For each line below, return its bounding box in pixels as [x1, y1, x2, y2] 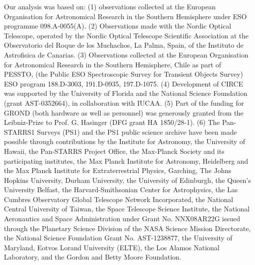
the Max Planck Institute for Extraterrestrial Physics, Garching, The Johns [4, 165, 231, 176]
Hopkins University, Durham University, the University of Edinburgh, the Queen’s [4, 175, 251, 185]
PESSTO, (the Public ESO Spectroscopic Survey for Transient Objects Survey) [4, 69, 243, 79]
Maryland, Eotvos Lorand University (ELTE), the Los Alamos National [4, 242, 220, 252]
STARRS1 [4, 126, 35, 137]
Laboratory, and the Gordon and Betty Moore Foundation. [4, 252, 182, 262]
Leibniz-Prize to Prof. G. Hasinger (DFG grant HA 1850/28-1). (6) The [4, 117, 220, 127]
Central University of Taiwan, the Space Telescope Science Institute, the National [4, 204, 250, 214]
